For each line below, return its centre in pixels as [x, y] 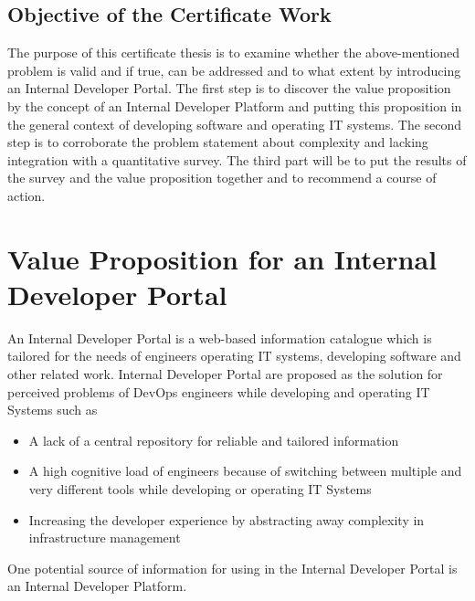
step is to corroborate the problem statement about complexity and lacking [218, 142]
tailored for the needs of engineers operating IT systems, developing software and [234, 356]
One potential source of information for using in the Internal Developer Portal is [232, 568]
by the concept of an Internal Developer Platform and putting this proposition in [235, 105]
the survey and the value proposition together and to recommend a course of [222, 178]
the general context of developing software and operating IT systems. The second [235, 124]
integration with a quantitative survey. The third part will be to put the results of [237, 159]
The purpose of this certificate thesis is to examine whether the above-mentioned [234, 53]
